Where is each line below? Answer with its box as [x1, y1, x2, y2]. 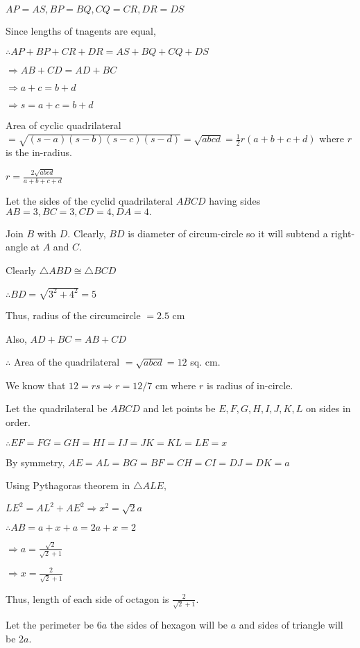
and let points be [143, 401, 216, 416]
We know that [6, 377, 66, 392]
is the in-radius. [6, 145, 72, 160]
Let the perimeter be [6, 617, 94, 632]
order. [6, 415, 31, 429]
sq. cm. [190, 355, 221, 369]
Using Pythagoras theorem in [6, 478, 130, 493]
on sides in [305, 401, 351, 416]
